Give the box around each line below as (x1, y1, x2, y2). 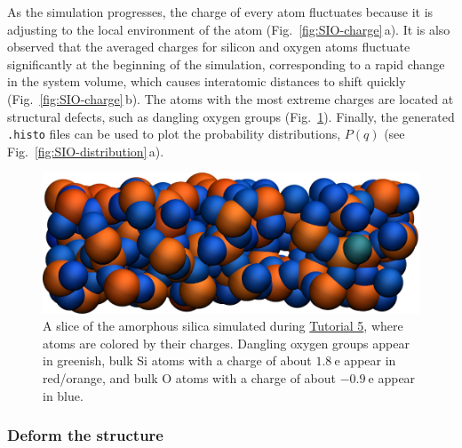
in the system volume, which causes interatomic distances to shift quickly (7, 72, 406, 91)
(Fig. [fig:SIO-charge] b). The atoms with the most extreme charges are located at (7, 89, 454, 108)
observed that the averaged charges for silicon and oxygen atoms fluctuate (7, 37, 410, 56)
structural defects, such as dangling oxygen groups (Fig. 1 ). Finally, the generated (7, 107, 455, 125)
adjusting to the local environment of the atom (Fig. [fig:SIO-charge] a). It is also (7, 20, 450, 38)
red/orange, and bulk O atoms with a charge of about (43, 368, 336, 387)
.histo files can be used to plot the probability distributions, (7, 124, 341, 143)
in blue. (43, 386, 84, 404)
